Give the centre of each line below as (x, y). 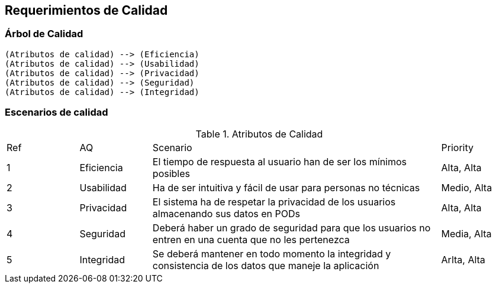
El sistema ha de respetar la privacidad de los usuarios (274, 202)
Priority (458, 147)
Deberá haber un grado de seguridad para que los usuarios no (292, 228)
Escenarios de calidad (57, 112)
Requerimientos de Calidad (86, 10)
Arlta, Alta (463, 259)
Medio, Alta (467, 187)
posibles (171, 173)
